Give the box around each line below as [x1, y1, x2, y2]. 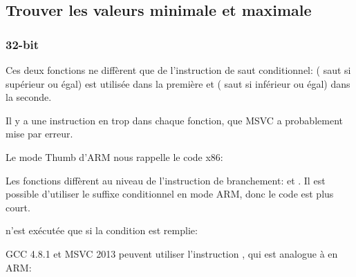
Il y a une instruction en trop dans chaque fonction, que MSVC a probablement [6, 113, 343, 127]
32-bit [6, 35, 39, 52]
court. [6, 200, 30, 214]
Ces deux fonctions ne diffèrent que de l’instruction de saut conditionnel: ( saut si [6, 63, 351, 77]
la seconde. [6, 90, 52, 104]
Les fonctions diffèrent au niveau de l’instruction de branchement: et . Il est [6, 173, 326, 187]
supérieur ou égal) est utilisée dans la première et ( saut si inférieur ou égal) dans [6, 76, 350, 90]
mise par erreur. [6, 126, 73, 141]
